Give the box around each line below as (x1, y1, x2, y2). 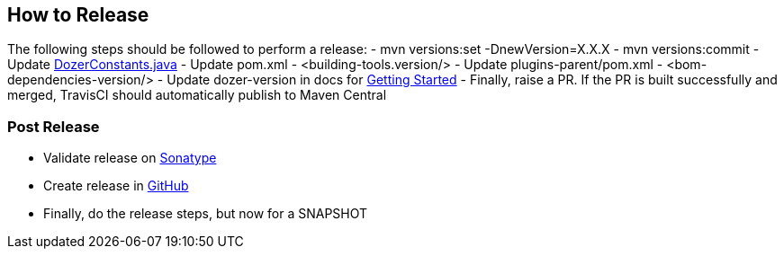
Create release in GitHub (43, 178, 189, 194)
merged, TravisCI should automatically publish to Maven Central (7, 87, 387, 103)
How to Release (7, 4, 149, 26)
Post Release (7, 117, 100, 136)
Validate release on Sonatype (43, 150, 217, 166)
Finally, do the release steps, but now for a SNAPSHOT (43, 206, 368, 222)
